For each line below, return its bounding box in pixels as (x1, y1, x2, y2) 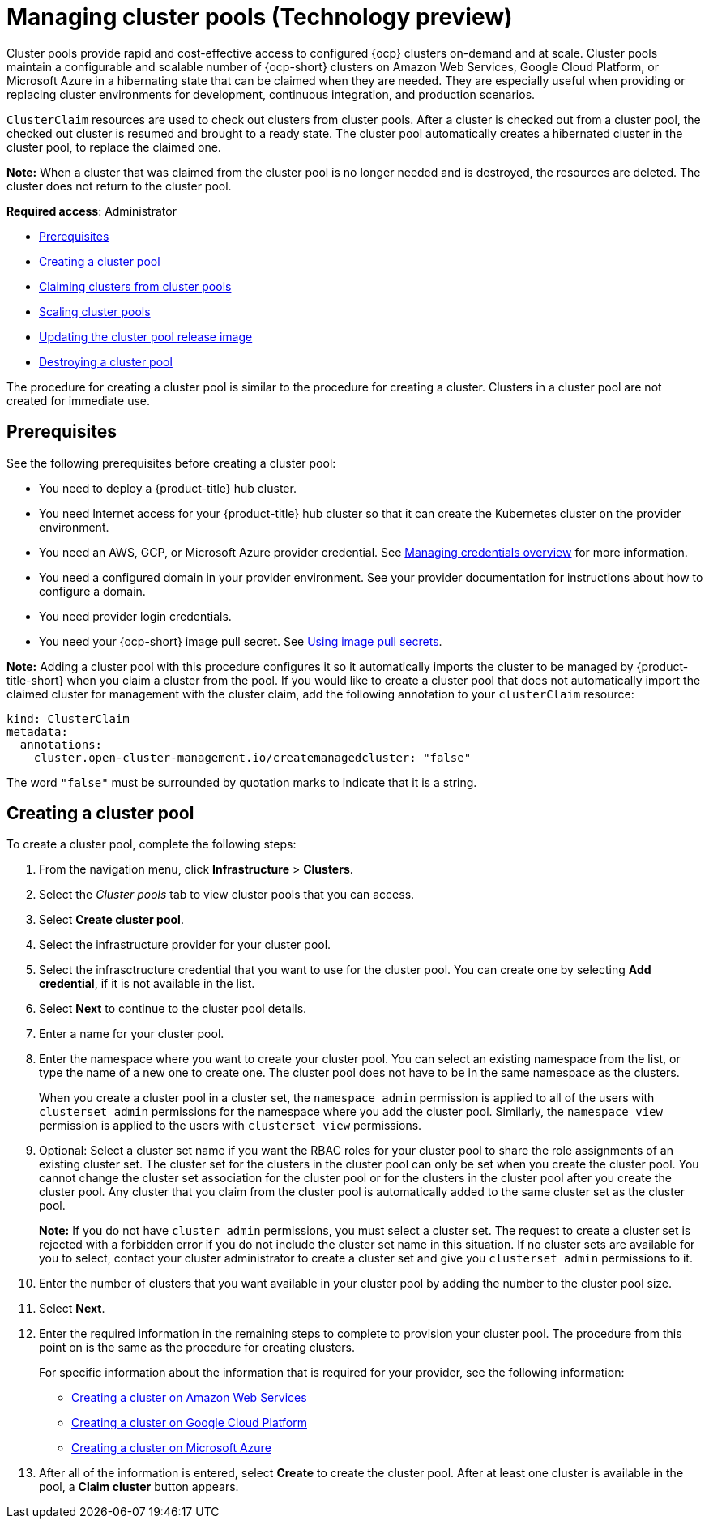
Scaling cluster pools (39, 304, 151, 318)
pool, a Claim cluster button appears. (39, 1480, 239, 1494)
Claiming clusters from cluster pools (39, 279, 232, 293)
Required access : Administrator (6, 203, 177, 218)
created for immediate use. (6, 393, 150, 408)
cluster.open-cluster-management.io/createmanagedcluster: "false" (33, 750, 472, 764)
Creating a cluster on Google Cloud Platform (71, 1416, 307, 1430)
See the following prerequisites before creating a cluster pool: (6, 455, 336, 470)
